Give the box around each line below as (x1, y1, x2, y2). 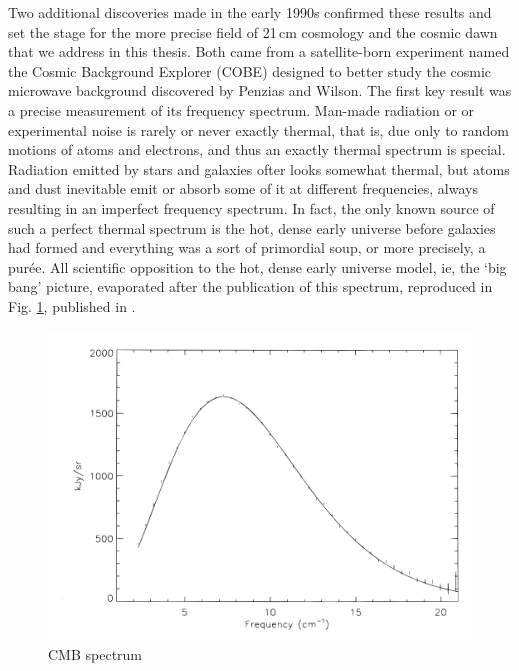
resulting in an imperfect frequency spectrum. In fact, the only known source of (8, 197, 495, 218)
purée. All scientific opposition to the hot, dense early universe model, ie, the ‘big (8, 256, 507, 277)
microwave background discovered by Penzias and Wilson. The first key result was (8, 80, 512, 101)
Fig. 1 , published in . (8, 295, 136, 316)
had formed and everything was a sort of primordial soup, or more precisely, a (8, 237, 486, 258)
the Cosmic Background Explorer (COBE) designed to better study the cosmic (8, 60, 492, 81)
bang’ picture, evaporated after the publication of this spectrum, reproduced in (8, 276, 493, 297)
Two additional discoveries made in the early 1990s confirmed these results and (8, 2, 492, 22)
